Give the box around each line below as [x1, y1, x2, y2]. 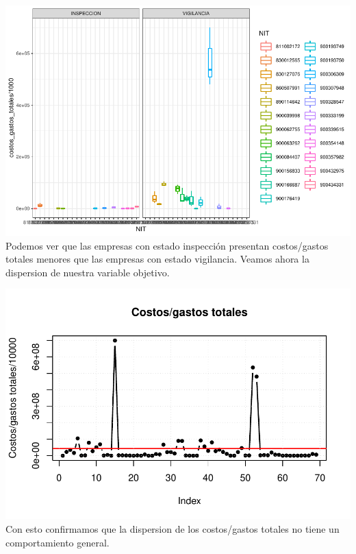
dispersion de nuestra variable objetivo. [5, 265, 170, 279]
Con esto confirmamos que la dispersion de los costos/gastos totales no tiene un [5, 521, 340, 535]
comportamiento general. [5, 535, 110, 549]
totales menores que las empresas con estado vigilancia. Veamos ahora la [5, 252, 309, 266]
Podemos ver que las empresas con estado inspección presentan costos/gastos [5, 238, 329, 252]
